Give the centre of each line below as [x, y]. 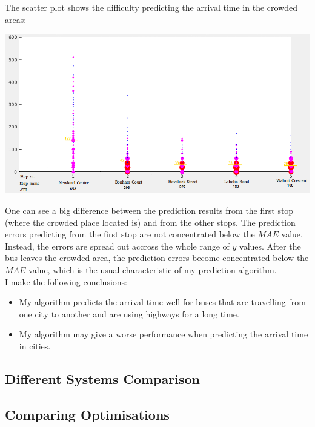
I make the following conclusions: [66, 281]
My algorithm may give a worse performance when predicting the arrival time [164, 334]
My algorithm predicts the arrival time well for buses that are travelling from [162, 302]
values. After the [270, 246]
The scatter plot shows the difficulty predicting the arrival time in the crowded [151, 7]
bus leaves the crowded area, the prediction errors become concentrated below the [157, 258]
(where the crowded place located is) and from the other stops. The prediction [150, 222]
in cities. [35, 346]
